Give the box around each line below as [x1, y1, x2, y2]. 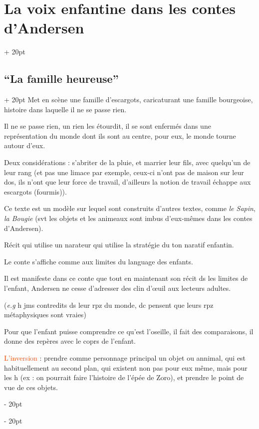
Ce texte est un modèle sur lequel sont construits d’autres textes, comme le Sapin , [4, 203, 256, 214]
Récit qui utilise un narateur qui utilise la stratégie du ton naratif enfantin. [4, 239, 234, 250]
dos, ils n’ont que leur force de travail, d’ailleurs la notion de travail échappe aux [4, 177, 251, 187]
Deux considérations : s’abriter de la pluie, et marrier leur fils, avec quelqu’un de [4, 157, 251, 168]
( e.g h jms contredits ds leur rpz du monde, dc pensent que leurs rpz [4, 299, 214, 310]
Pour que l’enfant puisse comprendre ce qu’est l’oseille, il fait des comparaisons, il [4, 326, 254, 336]
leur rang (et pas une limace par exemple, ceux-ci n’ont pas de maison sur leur [4, 167, 244, 177]
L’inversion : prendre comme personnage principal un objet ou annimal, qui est [4, 352, 246, 363]
